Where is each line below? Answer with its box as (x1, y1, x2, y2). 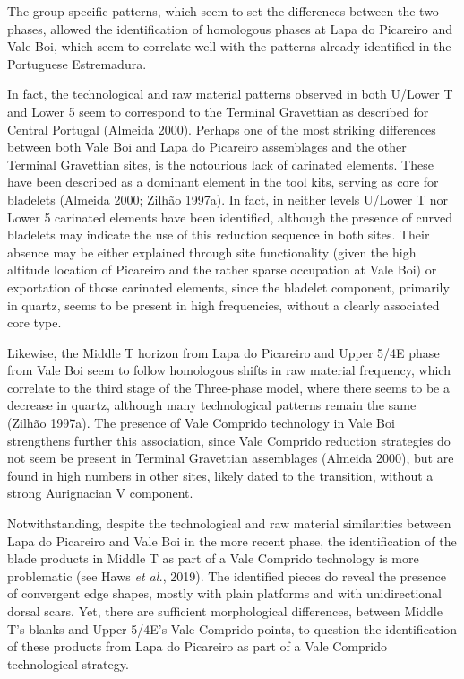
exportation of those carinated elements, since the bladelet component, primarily (7, 277, 450, 296)
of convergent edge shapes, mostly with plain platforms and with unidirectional (7, 584, 443, 603)
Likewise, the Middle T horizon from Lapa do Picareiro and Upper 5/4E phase (7, 343, 440, 361)
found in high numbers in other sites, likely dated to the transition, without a (7, 466, 434, 484)
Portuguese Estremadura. (7, 54, 147, 73)
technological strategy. (7, 654, 129, 673)
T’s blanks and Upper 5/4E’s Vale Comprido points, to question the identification (7, 619, 457, 638)
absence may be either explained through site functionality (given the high (7, 242, 417, 261)
